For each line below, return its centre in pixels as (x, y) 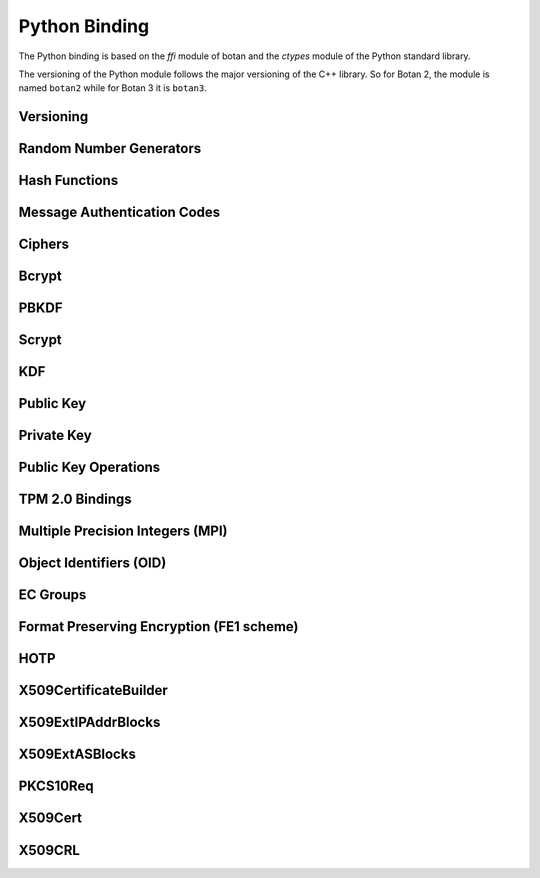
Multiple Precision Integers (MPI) (123, 531)
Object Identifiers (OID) (92, 563)
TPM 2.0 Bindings (75, 499)
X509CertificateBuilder (93, 690)
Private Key (55, 435)
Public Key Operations (89, 467)
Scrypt (40, 340)
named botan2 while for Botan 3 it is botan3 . (112, 88)
